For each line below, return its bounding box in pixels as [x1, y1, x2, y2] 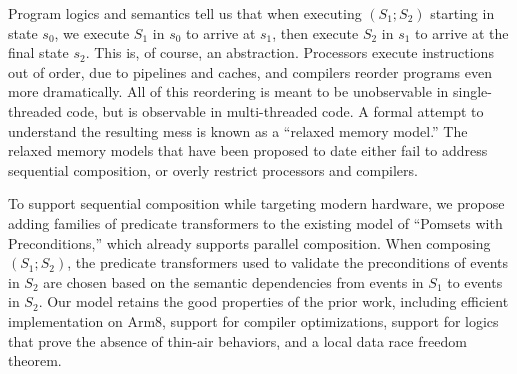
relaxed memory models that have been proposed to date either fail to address [8, 140, 488, 161]
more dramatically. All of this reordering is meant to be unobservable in [8, 81, 449, 102]
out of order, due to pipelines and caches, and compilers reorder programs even [8, 61, 493, 82]
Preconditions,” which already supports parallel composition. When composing [8, 232, 491, 253]
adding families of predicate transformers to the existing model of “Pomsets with [8, 212, 503, 233]
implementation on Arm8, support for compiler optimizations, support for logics [8, 310, 499, 331]
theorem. [8, 350, 62, 371]
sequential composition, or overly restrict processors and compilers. [8, 159, 418, 180]
